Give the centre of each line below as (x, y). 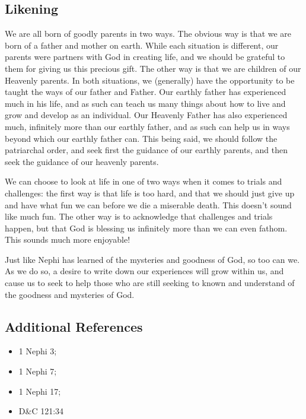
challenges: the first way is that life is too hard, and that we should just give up (150, 193)
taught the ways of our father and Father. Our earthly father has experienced (146, 92)
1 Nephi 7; (38, 371)
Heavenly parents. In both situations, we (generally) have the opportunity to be (150, 80)
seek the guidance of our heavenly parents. (82, 161)
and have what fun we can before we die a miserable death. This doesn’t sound (148, 204)
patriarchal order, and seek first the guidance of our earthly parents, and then (146, 150)
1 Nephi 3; (38, 351)
